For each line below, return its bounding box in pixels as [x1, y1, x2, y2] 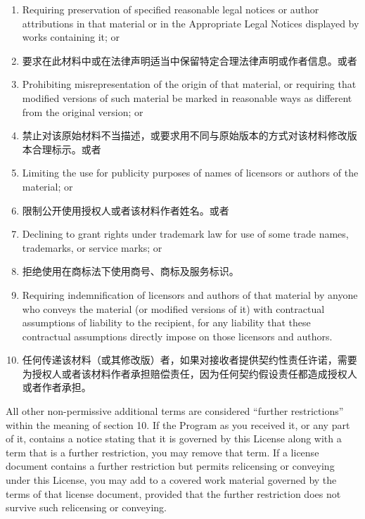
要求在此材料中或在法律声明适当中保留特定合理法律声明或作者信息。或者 [22, 53, 357, 68]
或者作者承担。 [22, 380, 91, 395]
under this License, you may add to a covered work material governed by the [6, 473, 337, 487]
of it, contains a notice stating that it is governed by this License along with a [6, 431, 342, 446]
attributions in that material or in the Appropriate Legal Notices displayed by [22, 15, 359, 30]
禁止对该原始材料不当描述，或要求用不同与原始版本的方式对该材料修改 [22, 128, 347, 143]
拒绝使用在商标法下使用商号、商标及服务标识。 [22, 264, 239, 278]
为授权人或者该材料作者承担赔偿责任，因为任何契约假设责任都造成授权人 [22, 366, 357, 380]
